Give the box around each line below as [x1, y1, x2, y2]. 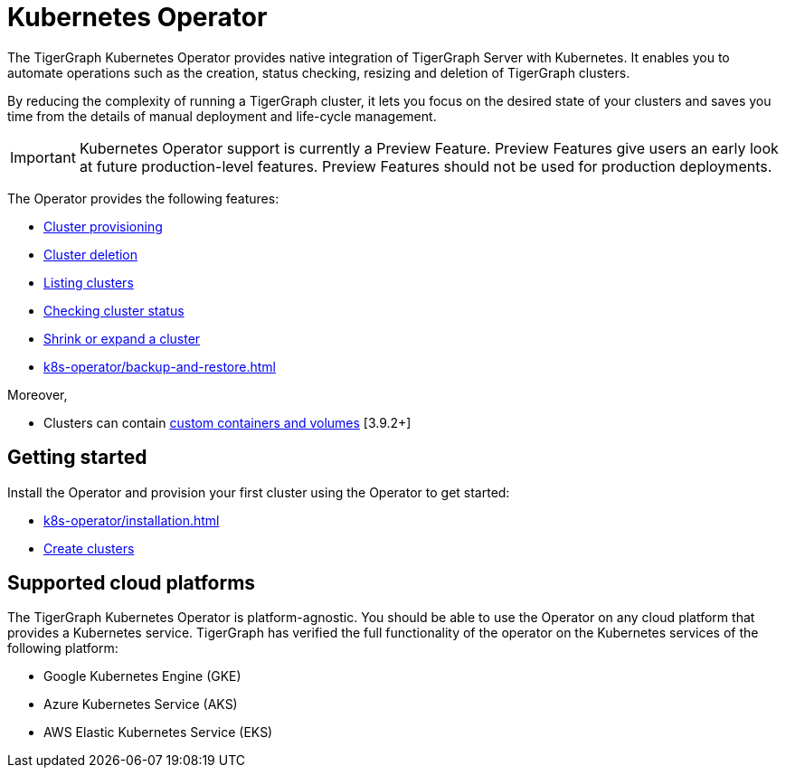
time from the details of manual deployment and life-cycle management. [7, 108, 437, 124]
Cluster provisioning [43, 218, 163, 234]
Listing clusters [43, 274, 134, 290]
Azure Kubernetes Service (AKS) [43, 696, 238, 713]
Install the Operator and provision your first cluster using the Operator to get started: [7, 484, 510, 500]
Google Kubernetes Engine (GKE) [43, 668, 241, 685]
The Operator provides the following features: [7, 190, 279, 206]
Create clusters [43, 540, 135, 556]
